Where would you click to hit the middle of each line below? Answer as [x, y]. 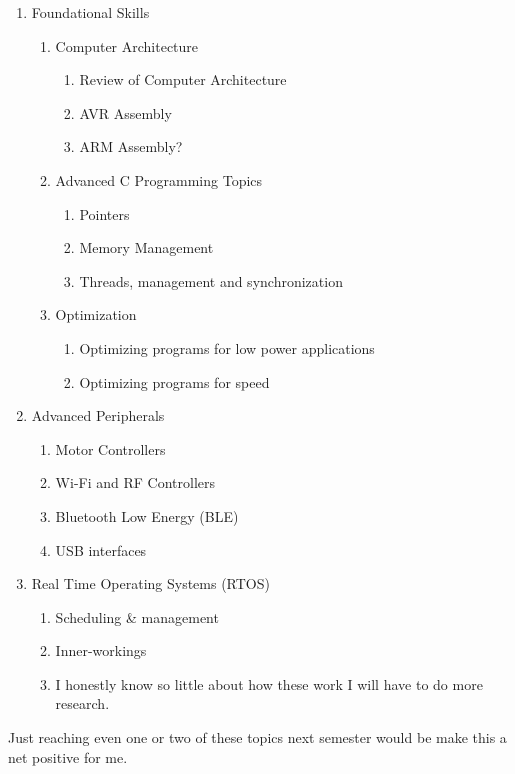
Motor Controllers [110, 448]
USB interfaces [101, 549]
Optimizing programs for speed [174, 381]
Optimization [96, 314]
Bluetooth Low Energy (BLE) [147, 515]
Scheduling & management [137, 616]
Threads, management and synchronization [211, 280]
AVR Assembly [125, 112]
